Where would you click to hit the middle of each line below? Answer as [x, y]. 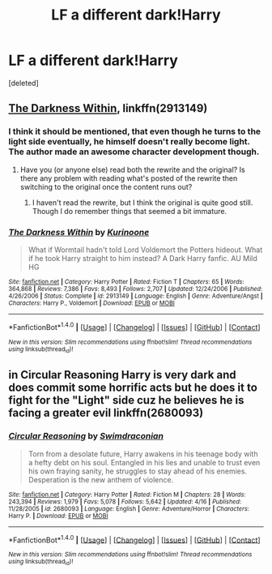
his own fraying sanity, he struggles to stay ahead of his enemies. [138, 471]
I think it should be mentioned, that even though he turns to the [135, 131]
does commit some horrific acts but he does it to [133, 388]
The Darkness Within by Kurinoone [79, 232]
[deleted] [23, 83]
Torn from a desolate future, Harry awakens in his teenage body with [143, 454]
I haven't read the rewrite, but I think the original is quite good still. [142, 202]
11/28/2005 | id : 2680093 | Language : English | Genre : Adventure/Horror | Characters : [129, 508]
